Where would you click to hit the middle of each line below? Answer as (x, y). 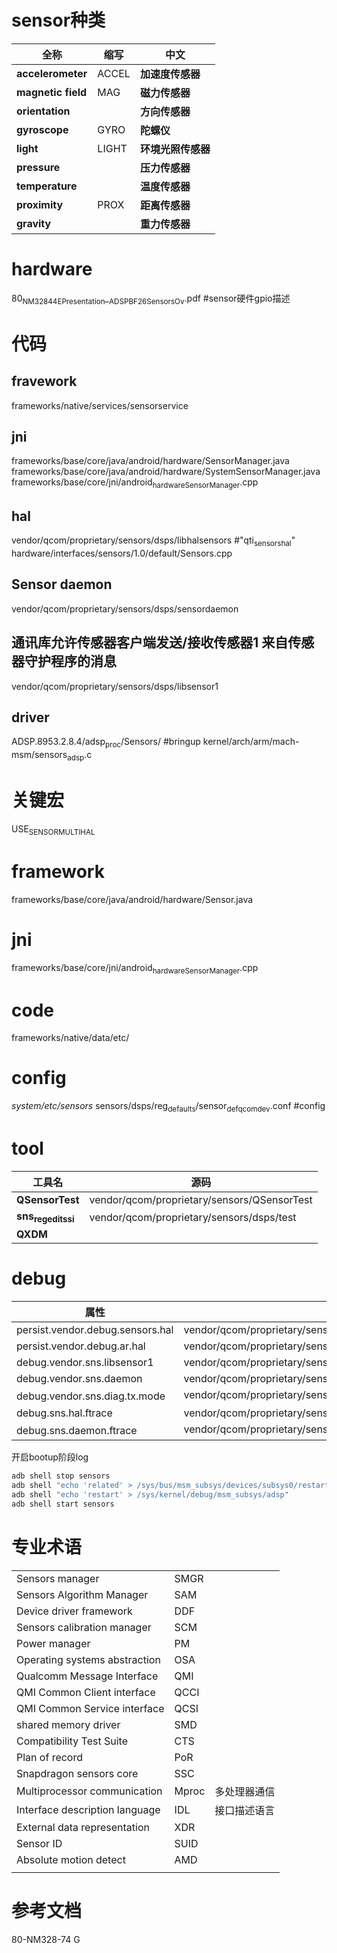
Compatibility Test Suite (72, 1741)
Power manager (53, 1643)
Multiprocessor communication (89, 1791)
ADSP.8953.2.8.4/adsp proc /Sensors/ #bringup (106, 743)
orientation (43, 111)
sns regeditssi (45, 1217)
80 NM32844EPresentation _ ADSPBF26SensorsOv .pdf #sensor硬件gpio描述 (151, 299)
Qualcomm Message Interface (87, 1676)
